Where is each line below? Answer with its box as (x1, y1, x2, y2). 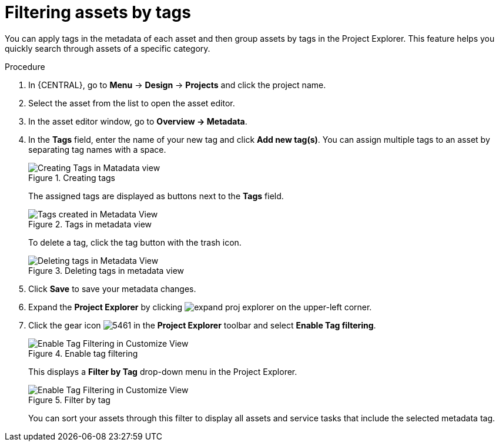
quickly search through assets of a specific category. (5, 43, 210, 53)
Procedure (5, 61, 45, 72)
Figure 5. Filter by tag (28, 394, 110, 405)
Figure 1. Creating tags (28, 172, 115, 183)
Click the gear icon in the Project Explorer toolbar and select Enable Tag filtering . (28, 320, 376, 330)
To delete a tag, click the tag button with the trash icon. (28, 237, 242, 247)
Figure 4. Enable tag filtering (28, 348, 138, 358)
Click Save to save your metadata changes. (28, 283, 196, 294)
